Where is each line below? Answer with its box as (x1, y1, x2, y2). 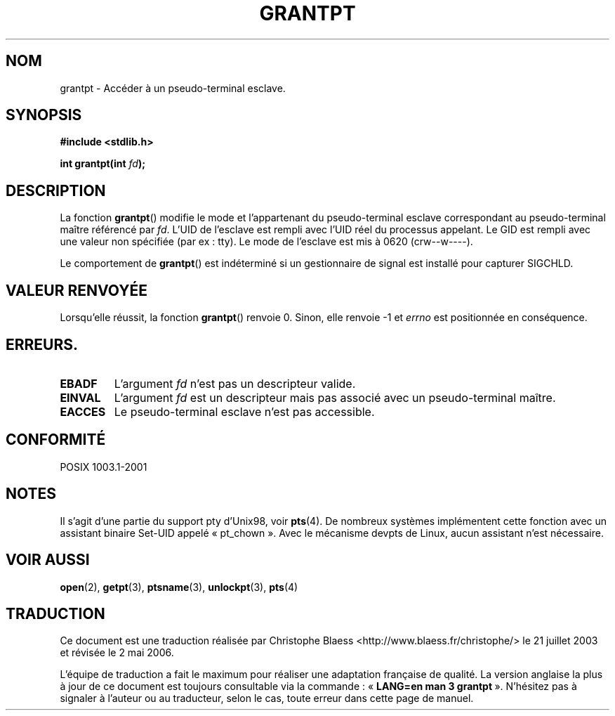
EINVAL (60, 390, 101, 405)
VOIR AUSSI (6, 551, 90, 569)
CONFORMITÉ (6, 431, 106, 449)
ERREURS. (6, 335, 79, 353)
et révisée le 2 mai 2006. (60, 646, 174, 659)
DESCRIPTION (6, 181, 106, 200)
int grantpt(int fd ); (60, 157, 145, 170)
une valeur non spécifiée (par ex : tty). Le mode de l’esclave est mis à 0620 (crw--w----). (60, 235, 473, 248)
